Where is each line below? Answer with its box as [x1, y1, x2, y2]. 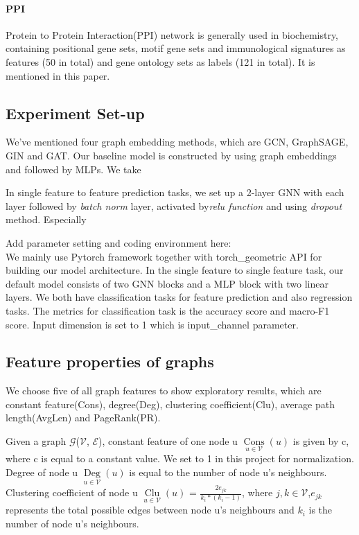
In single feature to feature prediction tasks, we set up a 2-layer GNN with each [6, 185, 344, 200]
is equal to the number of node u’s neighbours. [129, 464, 327, 479]
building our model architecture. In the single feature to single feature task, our [6, 263, 344, 277]
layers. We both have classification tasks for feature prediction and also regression [6, 290, 353, 304]
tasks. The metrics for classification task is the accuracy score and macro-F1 [6, 303, 330, 317]
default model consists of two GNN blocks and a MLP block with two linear [6, 276, 329, 290]
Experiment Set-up [6, 102, 145, 123]
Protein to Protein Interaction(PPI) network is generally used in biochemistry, [6, 27, 339, 42]
